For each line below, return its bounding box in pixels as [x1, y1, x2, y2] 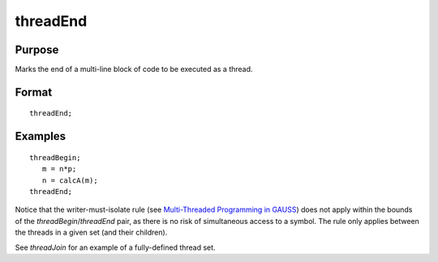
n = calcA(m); [41, 175, 98, 185]
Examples [15, 129, 67, 143]
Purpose [15, 43, 59, 57]
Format [15, 85, 53, 99]
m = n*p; [41, 164, 77, 174]
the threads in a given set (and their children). [15, 227, 168, 238]
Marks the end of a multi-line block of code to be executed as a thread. [15, 65, 253, 74]
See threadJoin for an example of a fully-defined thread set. [15, 243, 216, 252]
